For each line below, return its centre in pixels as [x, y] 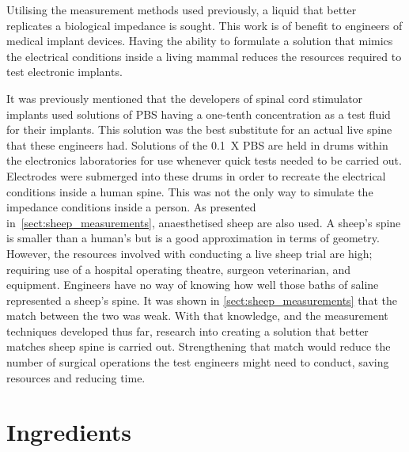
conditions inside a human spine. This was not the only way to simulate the [190, 191]
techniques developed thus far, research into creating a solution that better [187, 330]
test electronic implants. [64, 72]
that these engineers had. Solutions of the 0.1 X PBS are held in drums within [197, 144]
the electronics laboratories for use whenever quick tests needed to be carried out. [204, 160]
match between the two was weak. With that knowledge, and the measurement [197, 315]
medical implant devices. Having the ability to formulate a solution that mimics [200, 41]
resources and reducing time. [76, 377]
